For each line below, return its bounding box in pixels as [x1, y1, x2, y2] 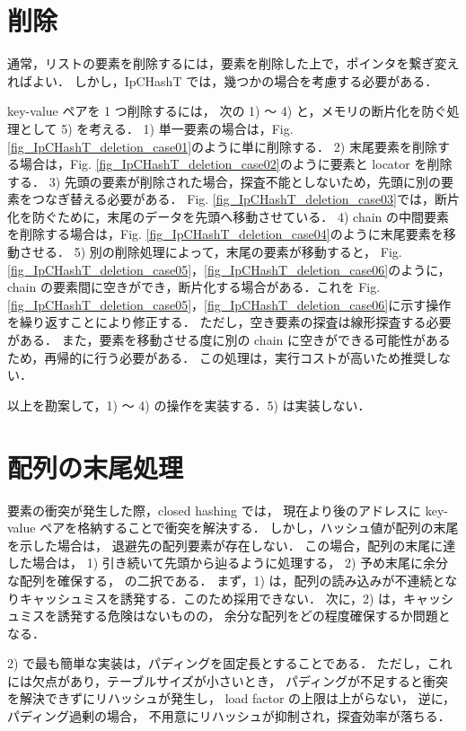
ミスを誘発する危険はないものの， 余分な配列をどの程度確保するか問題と [19, 606, 451, 625]
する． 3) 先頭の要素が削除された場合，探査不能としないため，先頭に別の [7, 172, 442, 190]
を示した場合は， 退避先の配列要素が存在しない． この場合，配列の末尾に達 [7, 535, 456, 554]
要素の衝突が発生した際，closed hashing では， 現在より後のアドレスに [7, 500, 422, 519]
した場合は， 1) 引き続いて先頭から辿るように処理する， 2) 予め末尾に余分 [7, 553, 449, 572]
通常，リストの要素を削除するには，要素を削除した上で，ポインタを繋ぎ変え [7, 54, 460, 73]
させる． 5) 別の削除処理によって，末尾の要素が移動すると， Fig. [19, 242, 402, 261]
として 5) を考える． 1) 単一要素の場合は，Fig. [19, 119, 294, 137]
